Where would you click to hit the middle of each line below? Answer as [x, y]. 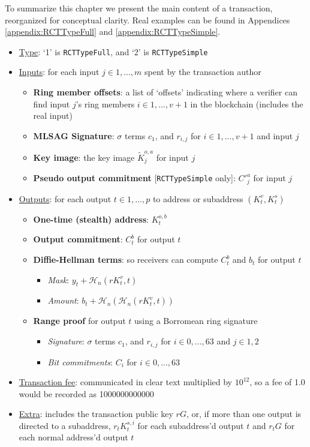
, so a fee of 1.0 [277, 382]
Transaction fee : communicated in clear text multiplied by [126, 382]
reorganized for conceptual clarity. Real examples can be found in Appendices [148, 19]
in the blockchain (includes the [247, 103]
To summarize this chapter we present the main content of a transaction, [139, 8]
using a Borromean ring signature [196, 321]
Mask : [58, 279]
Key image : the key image [84, 157]
